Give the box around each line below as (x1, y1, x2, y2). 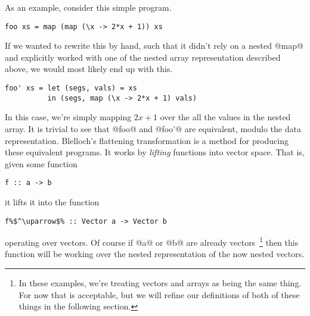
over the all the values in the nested (160, 111, 291, 123)
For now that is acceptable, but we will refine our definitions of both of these (18, 288, 300, 301)
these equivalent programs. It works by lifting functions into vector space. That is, (5, 146, 305, 158)
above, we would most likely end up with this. (5, 62, 173, 75)
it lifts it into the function (5, 195, 100, 208)
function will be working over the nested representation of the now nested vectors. (5, 248, 305, 260)
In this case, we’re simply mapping (5, 111, 132, 123)
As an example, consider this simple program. (5, 1, 172, 13)
